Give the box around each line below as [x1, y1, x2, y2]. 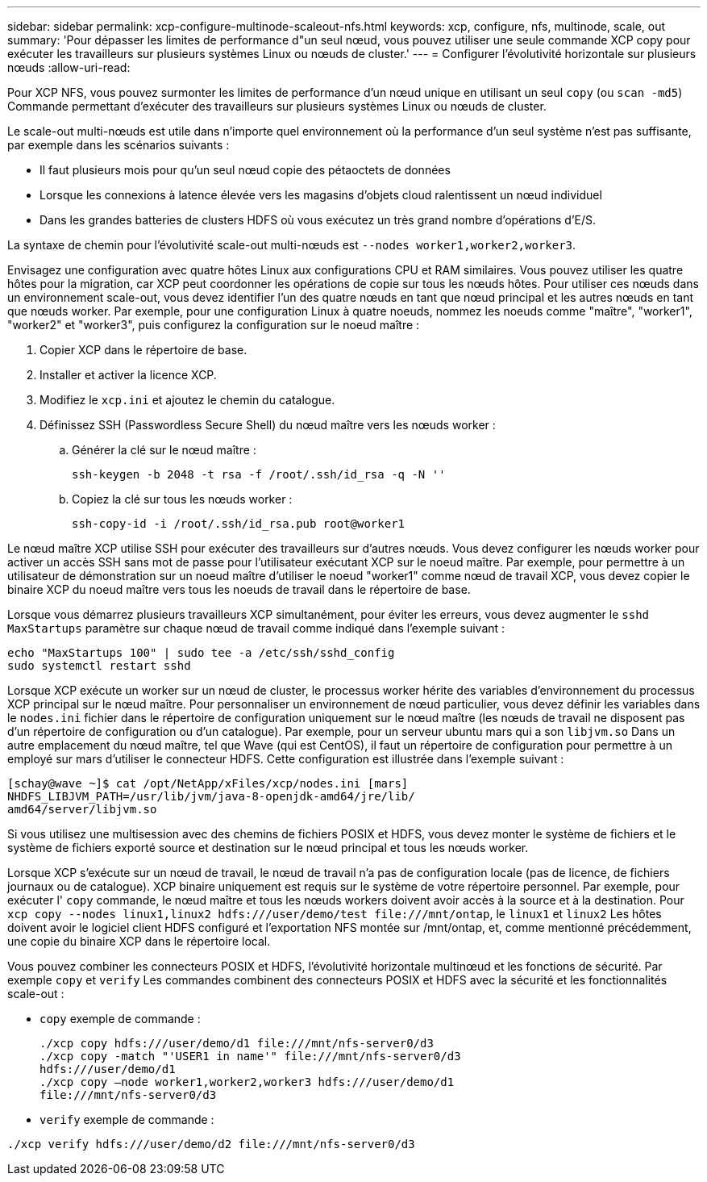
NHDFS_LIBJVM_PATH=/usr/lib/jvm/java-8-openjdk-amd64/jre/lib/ [7, 790, 415, 803]
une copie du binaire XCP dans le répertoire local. [7, 934, 271, 948]
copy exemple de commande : [40, 1012, 201, 1025]
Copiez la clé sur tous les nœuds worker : [72, 492, 293, 506]
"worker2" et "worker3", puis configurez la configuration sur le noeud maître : [7, 318, 420, 332]
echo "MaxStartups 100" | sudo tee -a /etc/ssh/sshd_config [7, 646, 395, 659]
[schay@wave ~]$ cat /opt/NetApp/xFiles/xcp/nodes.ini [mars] [7, 777, 409, 790]
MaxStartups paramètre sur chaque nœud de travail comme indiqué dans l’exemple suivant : [7, 621, 505, 635]
